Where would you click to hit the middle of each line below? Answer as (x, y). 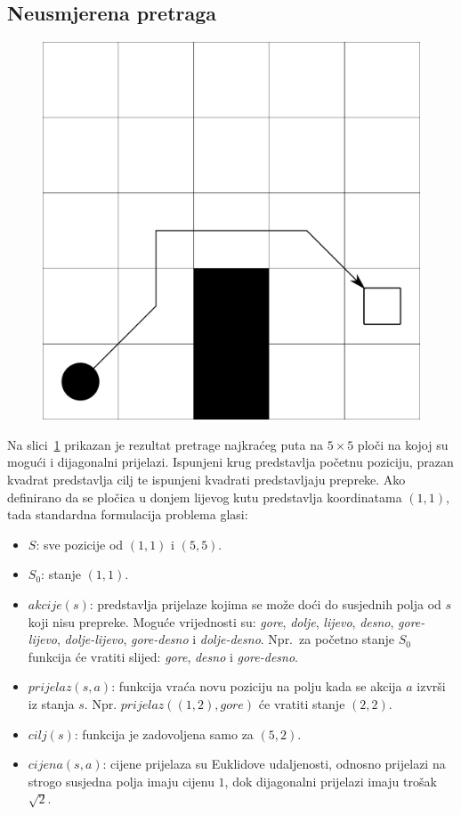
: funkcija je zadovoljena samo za (164, 733)
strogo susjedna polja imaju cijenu (121, 781)
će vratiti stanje (302, 703)
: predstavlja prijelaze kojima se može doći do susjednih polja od (265, 603)
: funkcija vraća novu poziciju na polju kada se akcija (257, 686)
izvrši (431, 686)
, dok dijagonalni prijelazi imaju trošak (331, 781)
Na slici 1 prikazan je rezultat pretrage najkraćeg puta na (165, 444)
